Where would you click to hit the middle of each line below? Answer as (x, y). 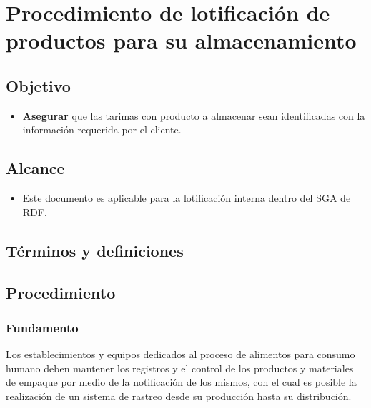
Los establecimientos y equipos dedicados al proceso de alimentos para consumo (180, 354)
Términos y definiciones (95, 250)
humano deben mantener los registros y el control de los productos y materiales (180, 368)
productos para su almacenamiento (181, 40)
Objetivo (38, 85)
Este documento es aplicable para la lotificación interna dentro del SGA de (187, 198)
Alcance (35, 168)
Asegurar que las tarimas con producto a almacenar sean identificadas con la (194, 115)
